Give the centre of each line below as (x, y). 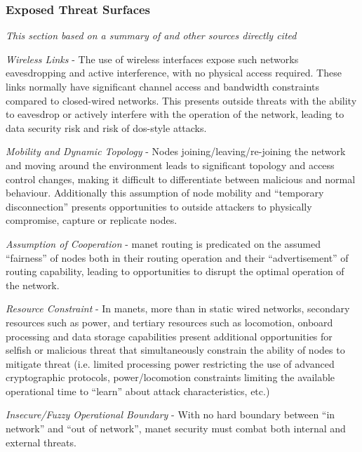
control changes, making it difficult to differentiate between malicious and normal (181, 179)
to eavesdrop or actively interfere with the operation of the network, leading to (175, 114)
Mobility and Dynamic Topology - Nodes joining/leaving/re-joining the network (176, 151)
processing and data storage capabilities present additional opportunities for (169, 336)
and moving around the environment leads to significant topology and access (170, 165)
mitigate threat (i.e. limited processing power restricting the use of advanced (170, 363)
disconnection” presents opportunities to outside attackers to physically (159, 206)
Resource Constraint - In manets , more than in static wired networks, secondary (178, 308)
